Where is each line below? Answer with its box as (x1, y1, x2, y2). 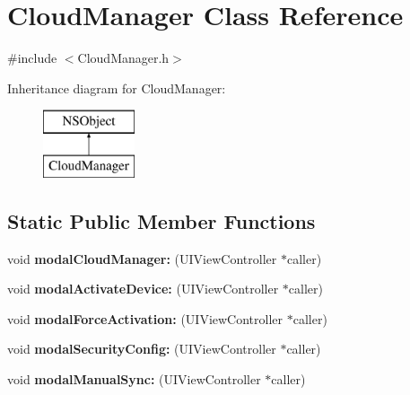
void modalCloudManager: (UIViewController (7, 249, 277, 268)
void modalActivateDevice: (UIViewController (7, 279, 279, 298)
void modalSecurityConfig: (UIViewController (7, 339, 276, 358)
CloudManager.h (77, 48, 170, 67)
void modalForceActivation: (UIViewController (7, 309, 284, 328)
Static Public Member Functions (7, 206, 316, 234)
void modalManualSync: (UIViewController (7, 370, 261, 389)
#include (7, 48, 57, 67)
